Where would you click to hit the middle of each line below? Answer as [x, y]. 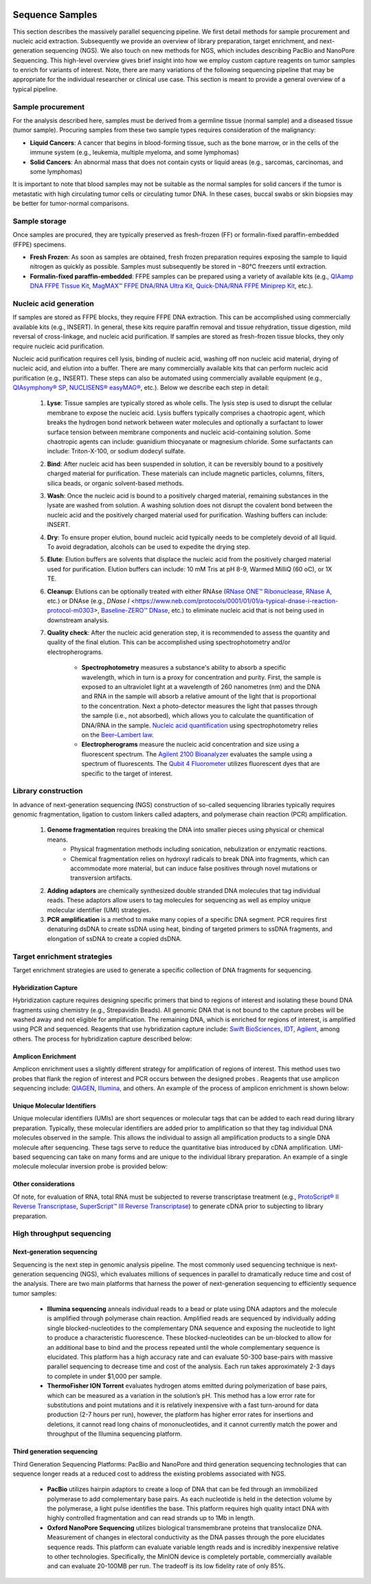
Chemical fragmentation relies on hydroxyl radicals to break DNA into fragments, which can [200, 859]
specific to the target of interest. [127, 773]
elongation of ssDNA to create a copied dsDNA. [114, 938]
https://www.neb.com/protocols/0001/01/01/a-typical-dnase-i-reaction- [237, 600]
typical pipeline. [35, 89]
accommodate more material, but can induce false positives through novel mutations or [194, 868]
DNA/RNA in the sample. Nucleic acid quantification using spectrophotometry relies [200, 725]
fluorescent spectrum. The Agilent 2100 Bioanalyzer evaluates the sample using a [197, 754]
